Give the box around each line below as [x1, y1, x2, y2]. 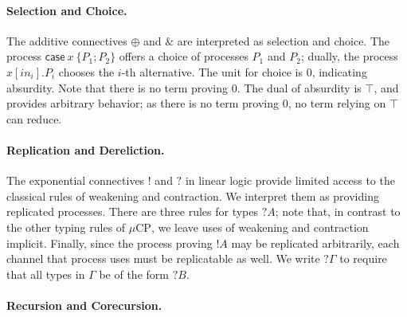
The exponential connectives [6, 172, 145, 189]
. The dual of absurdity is [237, 79, 362, 96]
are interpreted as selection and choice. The [177, 32, 390, 49]
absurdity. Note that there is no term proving [6, 79, 228, 96]
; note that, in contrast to [275, 203, 401, 220]
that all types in [6, 265, 85, 282]
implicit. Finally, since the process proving [6, 234, 213, 251]
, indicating [311, 63, 367, 80]
